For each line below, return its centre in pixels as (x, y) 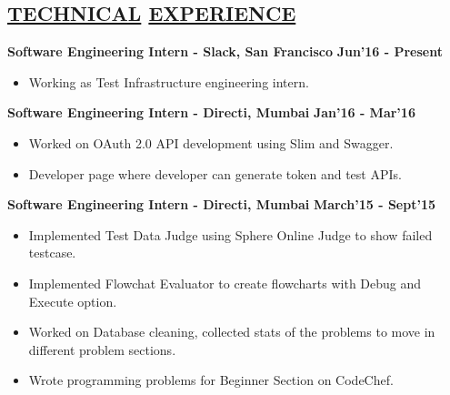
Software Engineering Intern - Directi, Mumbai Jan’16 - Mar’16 (211, 112)
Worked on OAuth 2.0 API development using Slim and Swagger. (211, 142)
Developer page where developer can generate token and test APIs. (215, 173)
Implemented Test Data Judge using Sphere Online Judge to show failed (230, 234)
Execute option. (73, 301)
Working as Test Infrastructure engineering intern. (169, 81)
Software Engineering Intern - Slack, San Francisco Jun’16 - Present (225, 51)
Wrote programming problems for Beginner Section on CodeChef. (211, 380)
